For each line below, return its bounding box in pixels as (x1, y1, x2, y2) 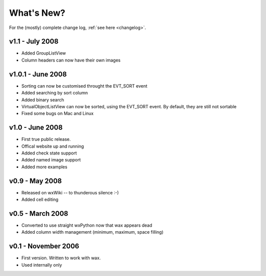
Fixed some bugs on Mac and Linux (21, 111, 94, 117)
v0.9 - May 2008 (9, 177, 62, 185)
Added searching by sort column (21, 90, 88, 96)
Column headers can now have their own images (21, 57, 121, 63)
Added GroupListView (21, 50, 66, 56)
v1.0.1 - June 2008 (9, 70, 67, 78)
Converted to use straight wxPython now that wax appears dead (21, 222, 153, 228)
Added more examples (21, 164, 67, 170)
